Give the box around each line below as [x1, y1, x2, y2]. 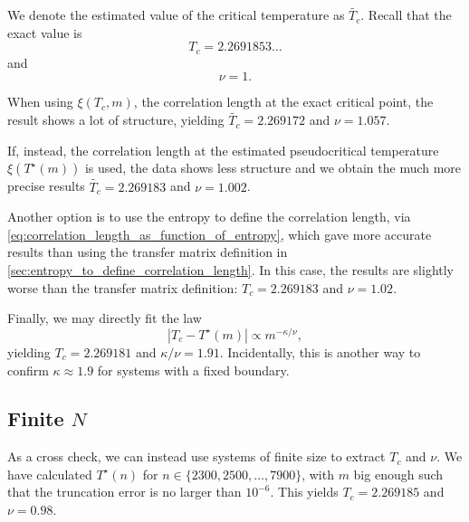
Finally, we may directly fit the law [7, 308, 202, 327]
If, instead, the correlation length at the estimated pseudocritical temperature [7, 140, 439, 159]
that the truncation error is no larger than [7, 482, 242, 501]
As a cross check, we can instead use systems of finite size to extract [7, 447, 386, 466]
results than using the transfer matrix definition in [7, 242, 288, 261]
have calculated [7, 464, 92, 483]
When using [7, 92, 73, 111]
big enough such [353, 464, 444, 483]
